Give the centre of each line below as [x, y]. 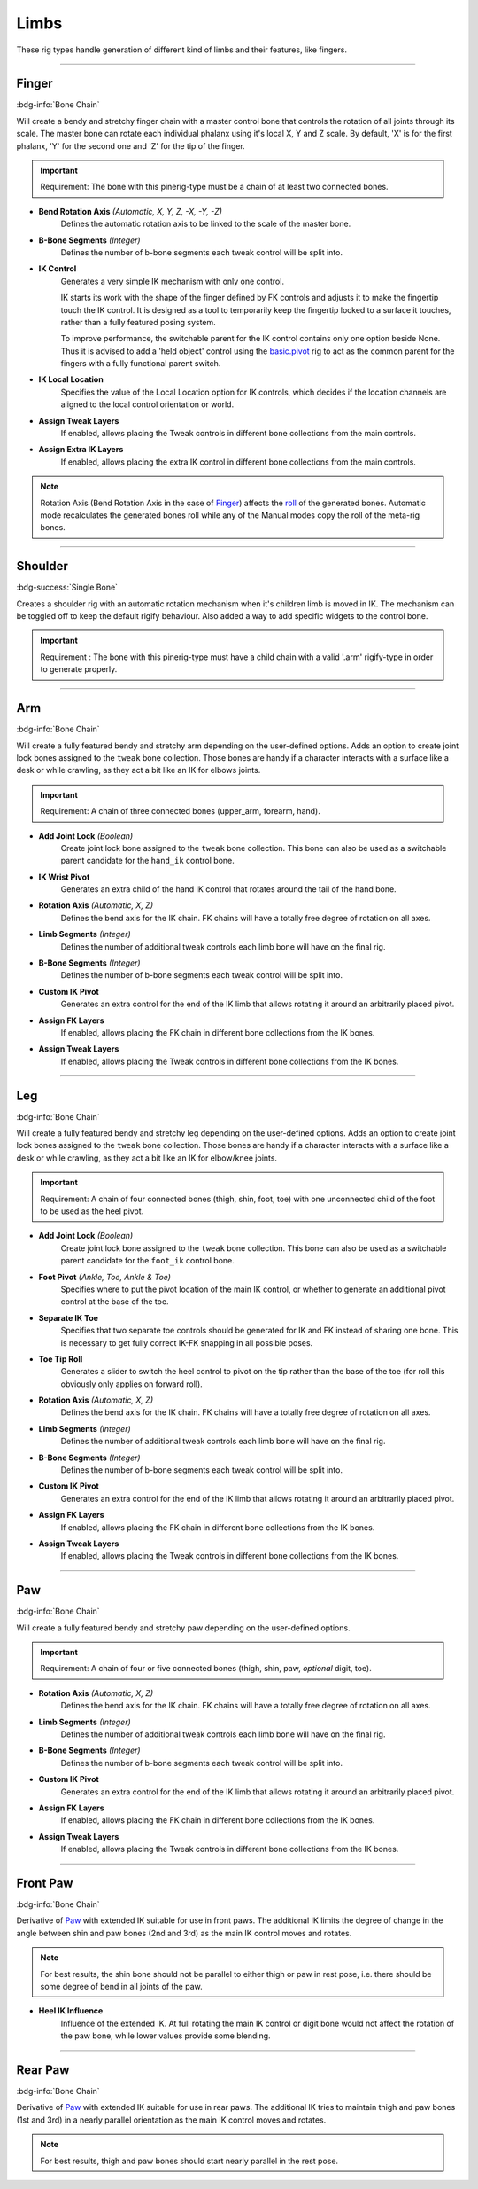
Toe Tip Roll [61, 1359]
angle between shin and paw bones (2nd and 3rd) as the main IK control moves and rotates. [184, 1933]
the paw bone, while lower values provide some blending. [166, 2036]
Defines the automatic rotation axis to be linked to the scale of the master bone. [206, 224]
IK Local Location [71, 379]
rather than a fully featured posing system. [138, 322]
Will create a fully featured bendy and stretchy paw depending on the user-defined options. [183, 1628]
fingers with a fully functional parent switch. [141, 364]
